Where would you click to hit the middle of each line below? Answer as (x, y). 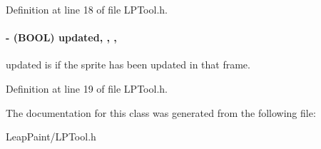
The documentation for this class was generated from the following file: (161, 112)
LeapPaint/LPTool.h (51, 137)
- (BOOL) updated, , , (61, 37)
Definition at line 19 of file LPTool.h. (87, 88)
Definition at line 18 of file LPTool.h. (87, 9)
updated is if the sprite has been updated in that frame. (128, 65)
